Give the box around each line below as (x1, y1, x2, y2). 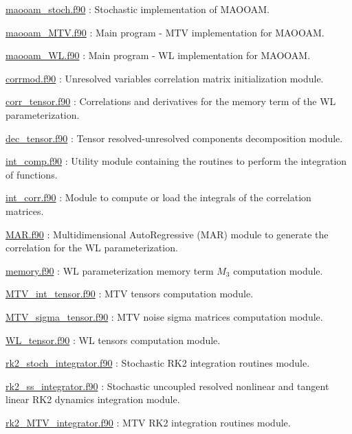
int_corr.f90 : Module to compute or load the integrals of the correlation (5, 190, 311, 205)
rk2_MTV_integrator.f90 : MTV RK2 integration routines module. (5, 415, 291, 429)
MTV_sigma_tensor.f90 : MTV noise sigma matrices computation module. (5, 309, 323, 323)
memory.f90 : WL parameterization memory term (5, 263, 214, 277)
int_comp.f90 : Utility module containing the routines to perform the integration (5, 154, 347, 168)
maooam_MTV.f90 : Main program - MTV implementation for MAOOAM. (5, 25, 324, 39)
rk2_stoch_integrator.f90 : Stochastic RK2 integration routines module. (5, 356, 310, 370)
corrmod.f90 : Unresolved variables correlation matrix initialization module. (5, 71, 324, 85)
